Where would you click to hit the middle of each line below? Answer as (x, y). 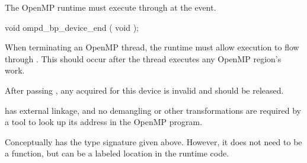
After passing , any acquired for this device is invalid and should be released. (144, 90)
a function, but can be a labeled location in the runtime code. (117, 153)
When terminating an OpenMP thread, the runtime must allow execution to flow (152, 47)
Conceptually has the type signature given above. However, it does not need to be (153, 141)
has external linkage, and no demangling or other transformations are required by (153, 110)
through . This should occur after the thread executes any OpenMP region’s (143, 58)
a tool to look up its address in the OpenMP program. (104, 122)
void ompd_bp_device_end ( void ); (72, 27)
